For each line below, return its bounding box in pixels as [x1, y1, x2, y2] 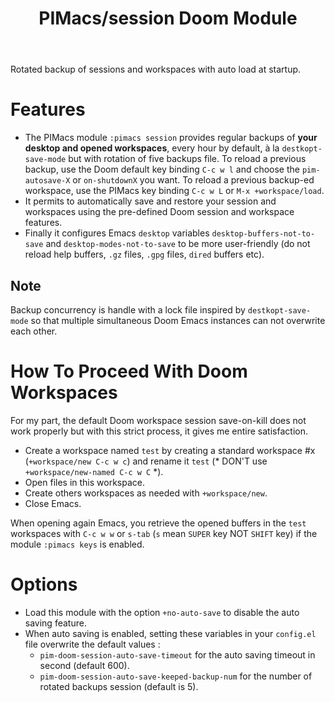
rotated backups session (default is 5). [39, 680, 199, 692]
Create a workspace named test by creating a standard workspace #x [24, 444, 316, 456]
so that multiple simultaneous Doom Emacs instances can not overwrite [30, 314, 326, 326]
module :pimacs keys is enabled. [10, 538, 145, 550]
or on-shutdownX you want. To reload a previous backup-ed [72, 174, 315, 186]
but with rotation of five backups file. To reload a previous [68, 153, 307, 165]
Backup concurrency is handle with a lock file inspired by [10, 303, 246, 316]
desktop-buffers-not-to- [211, 229, 316, 239]
